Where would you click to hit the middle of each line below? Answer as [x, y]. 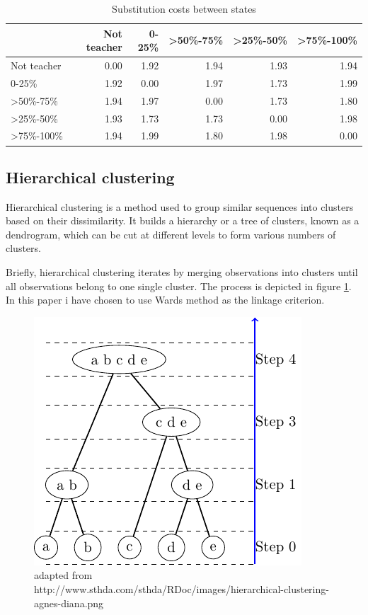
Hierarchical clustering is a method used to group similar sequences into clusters [180, 206]
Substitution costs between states [184, 8]
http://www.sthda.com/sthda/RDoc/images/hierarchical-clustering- [182, 589]
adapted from [63, 575]
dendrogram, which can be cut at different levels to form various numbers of [171, 234]
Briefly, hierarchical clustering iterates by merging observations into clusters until [182, 272]
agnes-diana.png [69, 603]
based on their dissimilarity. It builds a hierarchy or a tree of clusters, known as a [183, 220]
